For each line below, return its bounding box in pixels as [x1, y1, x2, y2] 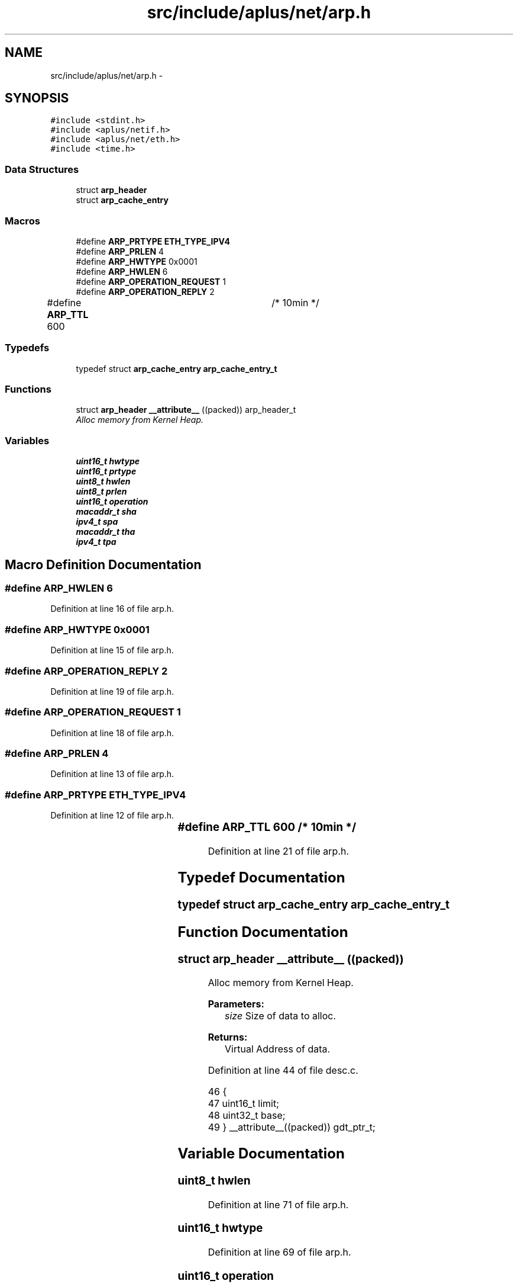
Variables [5, 434, 50, 447]
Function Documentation [177, 923, 348, 941]
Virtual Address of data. [225, 1043, 331, 1055]
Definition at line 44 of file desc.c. [208, 1064, 358, 1077]
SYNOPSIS [5, 91, 69, 106]
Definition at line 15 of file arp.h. [50, 645, 174, 656]
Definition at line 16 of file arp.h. [50, 604, 174, 614]
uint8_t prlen [76, 486, 127, 497]
